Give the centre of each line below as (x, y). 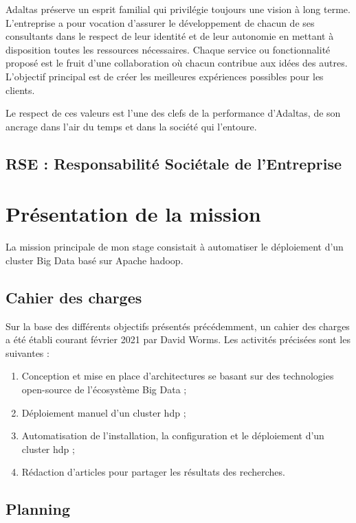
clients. (20, 90)
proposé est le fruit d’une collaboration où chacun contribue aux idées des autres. (177, 63)
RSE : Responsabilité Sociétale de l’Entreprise (174, 163)
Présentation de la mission (133, 214)
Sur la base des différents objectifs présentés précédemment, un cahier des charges (178, 326)
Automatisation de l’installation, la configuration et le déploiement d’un (173, 435)
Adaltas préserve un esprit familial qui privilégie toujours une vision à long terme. (178, 9)
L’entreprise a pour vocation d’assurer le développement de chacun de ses (160, 22)
